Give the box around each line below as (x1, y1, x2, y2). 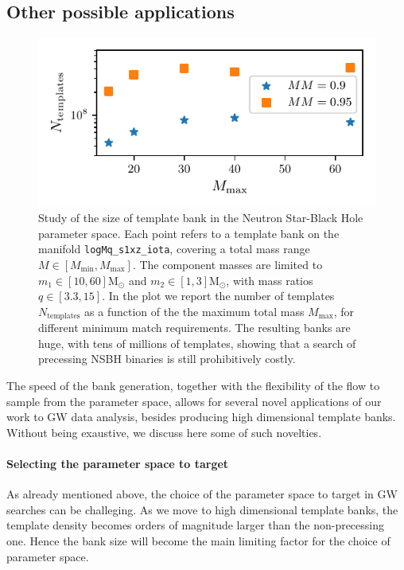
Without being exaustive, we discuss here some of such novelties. (6, 424, 322, 440)
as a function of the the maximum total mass (84, 303, 305, 319)
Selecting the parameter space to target (6, 455, 229, 472)
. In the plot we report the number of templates (102, 287, 335, 304)
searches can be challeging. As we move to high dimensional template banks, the (6, 501, 398, 517)
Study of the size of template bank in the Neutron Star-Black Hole (38, 209, 363, 226)
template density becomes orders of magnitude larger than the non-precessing (6, 517, 385, 533)
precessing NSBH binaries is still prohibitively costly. (38, 350, 296, 367)
